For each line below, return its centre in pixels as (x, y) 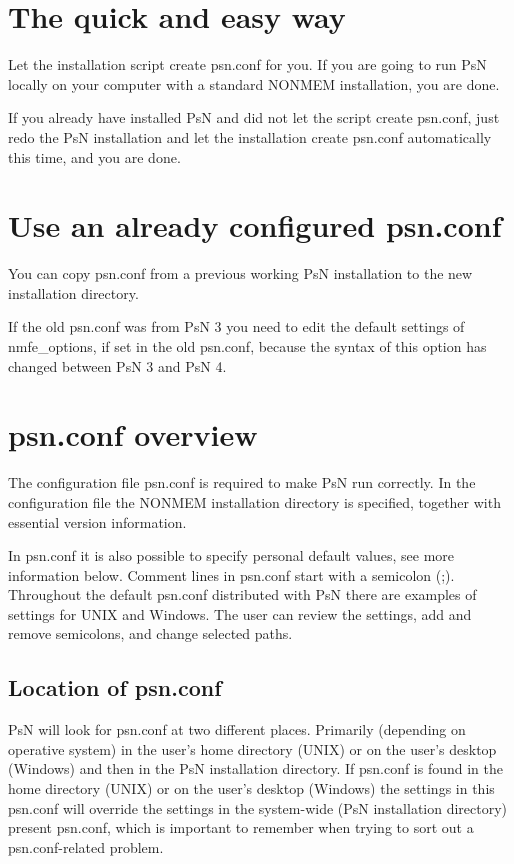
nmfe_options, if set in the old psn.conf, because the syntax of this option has (247, 346)
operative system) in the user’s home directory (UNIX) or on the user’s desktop (252, 748)
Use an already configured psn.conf (255, 225)
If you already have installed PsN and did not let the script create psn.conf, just (254, 117)
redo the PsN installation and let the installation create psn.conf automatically (250, 136)
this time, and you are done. (94, 156)
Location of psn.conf (115, 687)
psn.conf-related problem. (86, 846)
